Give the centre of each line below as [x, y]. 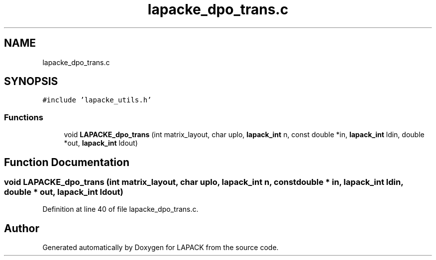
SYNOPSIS [31, 82]
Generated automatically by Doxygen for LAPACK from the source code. [161, 248]
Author [22, 228]
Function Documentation [67, 162]
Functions [24, 117]
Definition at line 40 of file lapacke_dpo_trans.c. [120, 209]
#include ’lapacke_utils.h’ [97, 100]
